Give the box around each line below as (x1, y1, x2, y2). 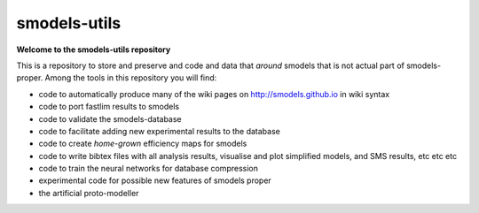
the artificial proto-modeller (38, 187, 139, 198)
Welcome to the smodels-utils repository (16, 44, 171, 55)
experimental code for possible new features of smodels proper (38, 175, 272, 186)
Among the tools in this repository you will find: (44, 72, 217, 83)
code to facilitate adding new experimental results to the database (38, 126, 281, 136)
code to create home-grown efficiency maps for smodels (38, 138, 247, 149)
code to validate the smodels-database (38, 113, 182, 124)
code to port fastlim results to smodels (38, 102, 180, 112)
